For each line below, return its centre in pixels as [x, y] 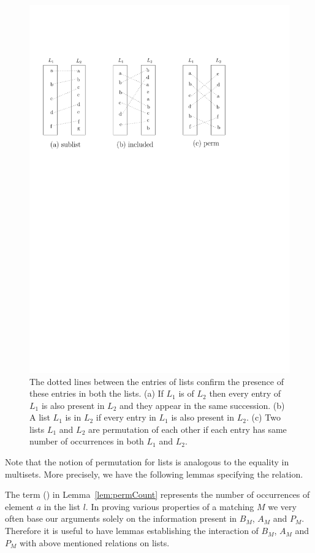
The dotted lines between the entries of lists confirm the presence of [157, 381]
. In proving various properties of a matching [170, 506]
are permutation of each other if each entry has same [187, 429]
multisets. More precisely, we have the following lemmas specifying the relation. [154, 474]
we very [282, 506]
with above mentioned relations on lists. [94, 542]
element [20, 506]
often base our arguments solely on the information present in [121, 518]
